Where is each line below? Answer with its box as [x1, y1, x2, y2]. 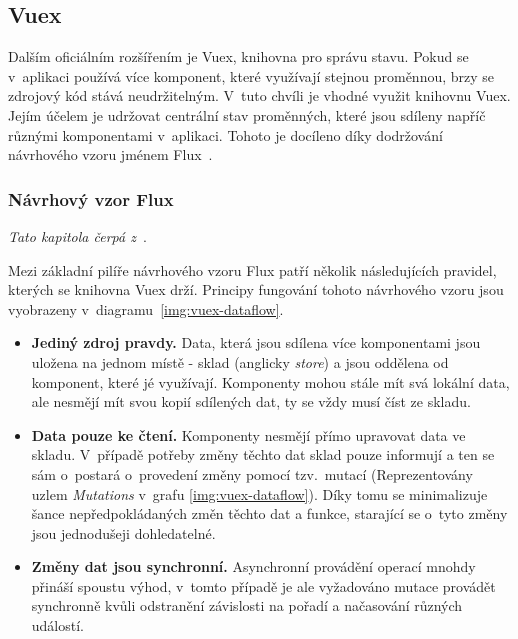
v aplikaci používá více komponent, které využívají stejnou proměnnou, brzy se [8, 65, 495, 86]
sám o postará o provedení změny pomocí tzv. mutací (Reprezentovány [31, 463, 473, 484]
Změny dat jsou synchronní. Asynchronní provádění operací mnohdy [31, 556, 476, 577]
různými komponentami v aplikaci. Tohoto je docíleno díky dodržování [8, 124, 443, 145]
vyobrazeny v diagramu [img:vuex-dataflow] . [8, 298, 284, 319]
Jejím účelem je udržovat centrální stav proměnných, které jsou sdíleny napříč [8, 104, 486, 125]
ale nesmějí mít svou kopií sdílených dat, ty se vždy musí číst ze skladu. [31, 391, 471, 412]
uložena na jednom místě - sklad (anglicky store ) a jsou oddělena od [31, 351, 449, 372]
